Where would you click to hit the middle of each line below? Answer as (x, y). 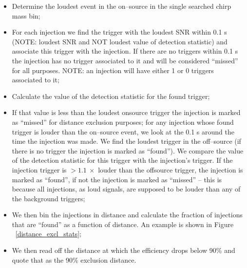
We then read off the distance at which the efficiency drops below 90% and (123, 250)
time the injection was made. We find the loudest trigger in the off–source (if (126, 141)
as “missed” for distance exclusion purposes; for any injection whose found (123, 122)
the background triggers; (48, 198)
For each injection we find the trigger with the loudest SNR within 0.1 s (119, 32)
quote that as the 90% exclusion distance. (74, 259)
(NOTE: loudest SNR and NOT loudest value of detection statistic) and (120, 41)
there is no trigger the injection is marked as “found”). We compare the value (128, 150)
